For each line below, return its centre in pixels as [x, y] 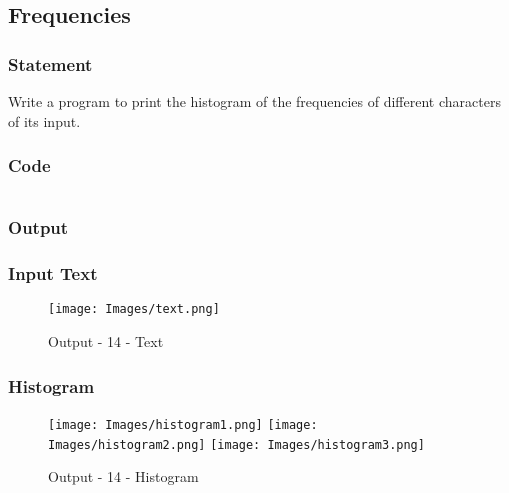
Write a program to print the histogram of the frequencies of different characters [254, 101]
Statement [50, 63]
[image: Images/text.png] [134, 309]
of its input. [44, 120]
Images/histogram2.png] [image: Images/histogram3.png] [236, 444]
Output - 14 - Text [106, 341]
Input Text [53, 273]
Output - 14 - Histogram [123, 476]
